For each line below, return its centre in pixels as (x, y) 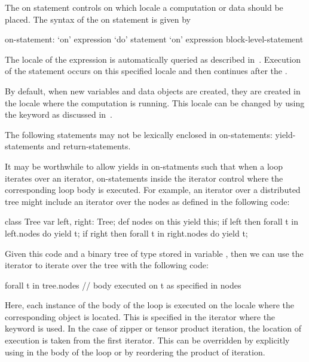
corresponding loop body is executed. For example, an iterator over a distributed (153, 190)
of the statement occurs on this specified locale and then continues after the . (146, 71)
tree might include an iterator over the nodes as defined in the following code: (147, 201)
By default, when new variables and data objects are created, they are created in (153, 90)
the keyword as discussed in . (59, 114)
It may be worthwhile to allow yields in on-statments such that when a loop (144, 166)
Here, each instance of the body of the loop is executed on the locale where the (149, 305)
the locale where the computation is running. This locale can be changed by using (155, 102)
